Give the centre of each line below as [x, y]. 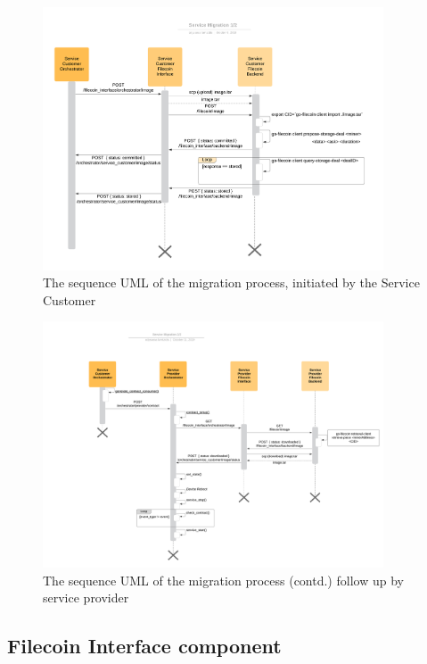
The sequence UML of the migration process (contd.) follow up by [223, 580]
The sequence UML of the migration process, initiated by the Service [231, 282]
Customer [70, 299]
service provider [86, 598]
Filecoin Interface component [144, 646]
